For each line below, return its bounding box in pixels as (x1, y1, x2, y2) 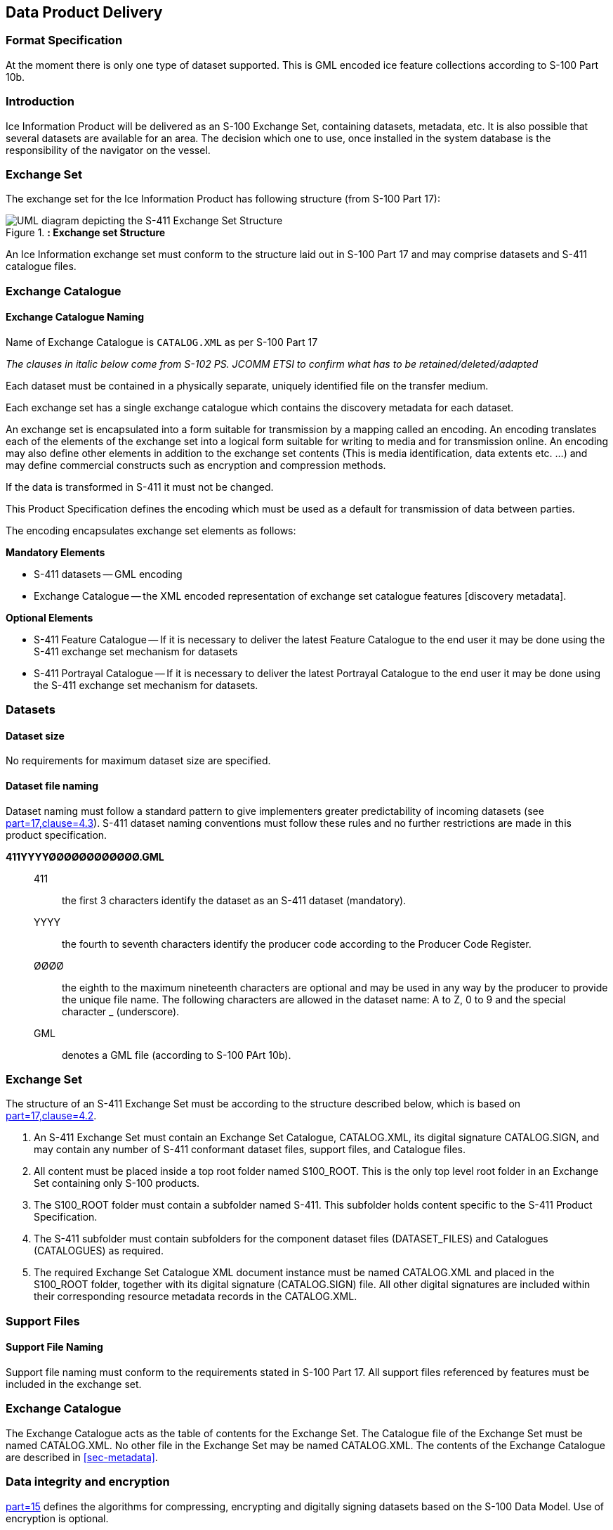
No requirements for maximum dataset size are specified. (6, 754, 271, 767)
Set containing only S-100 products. (34, 1177, 200, 1190)
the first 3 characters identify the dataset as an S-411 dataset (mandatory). (62, 894, 407, 906)
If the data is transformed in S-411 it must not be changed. (6, 480, 274, 493)
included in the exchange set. (6, 1378, 142, 1391)
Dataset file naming (6, 780, 99, 792)
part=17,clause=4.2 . (6, 1110, 97, 1122)
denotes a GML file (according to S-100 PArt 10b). (62, 1048, 291, 1061)
